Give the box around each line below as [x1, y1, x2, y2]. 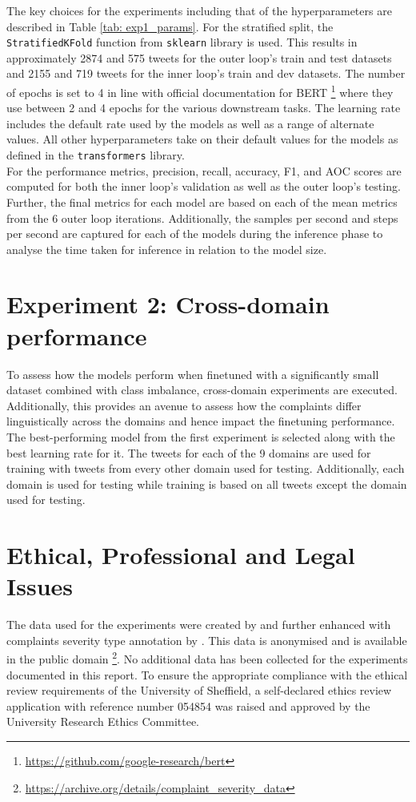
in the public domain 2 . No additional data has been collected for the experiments [6, 648, 408, 667]
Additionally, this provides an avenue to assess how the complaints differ [6, 397, 362, 413]
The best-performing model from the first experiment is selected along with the [6, 428, 395, 445]
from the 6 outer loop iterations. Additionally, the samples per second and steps [6, 209, 398, 226]
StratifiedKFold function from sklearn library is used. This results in [6, 34, 358, 50]
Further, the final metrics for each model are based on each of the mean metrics [6, 193, 398, 210]
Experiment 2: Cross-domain [6, 288, 330, 320]
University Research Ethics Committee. [6, 713, 199, 730]
